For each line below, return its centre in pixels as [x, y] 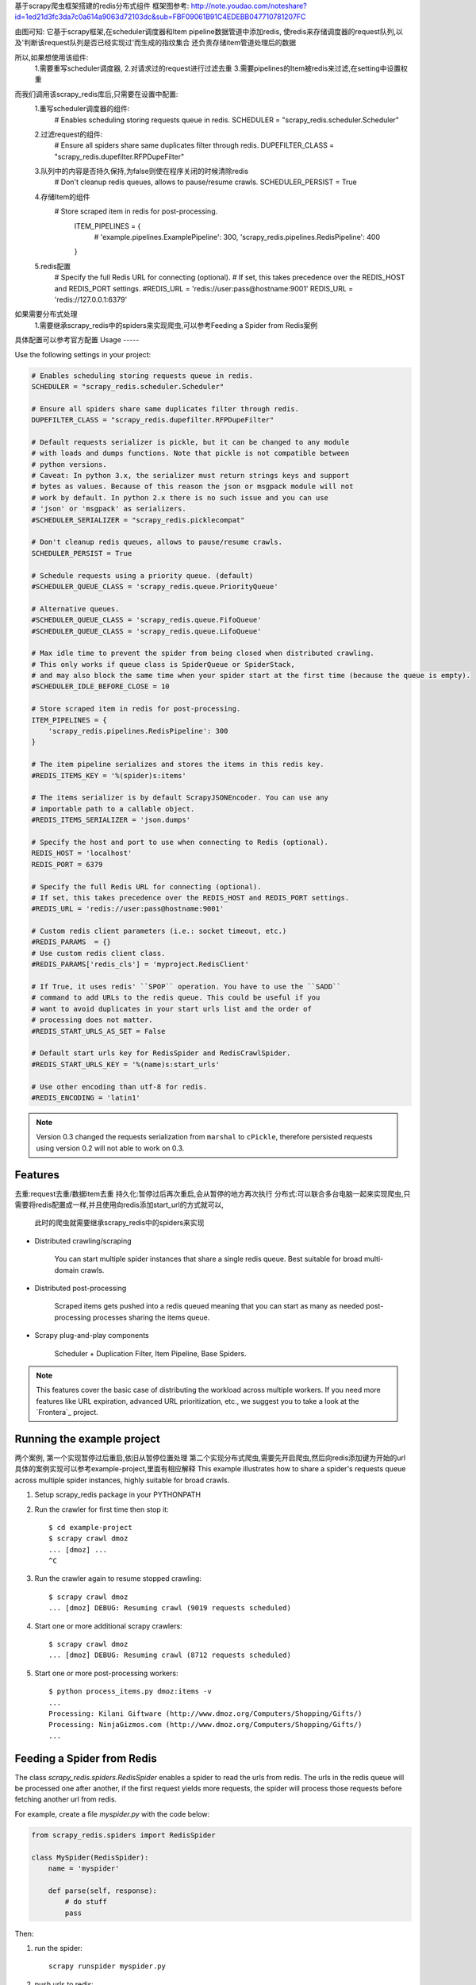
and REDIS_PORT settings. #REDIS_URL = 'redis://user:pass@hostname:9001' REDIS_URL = [204, 288]
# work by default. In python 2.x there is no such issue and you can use [180, 497]
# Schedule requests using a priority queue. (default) [142, 575]
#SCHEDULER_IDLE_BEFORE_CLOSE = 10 [100, 686]
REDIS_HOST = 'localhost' [82, 853]
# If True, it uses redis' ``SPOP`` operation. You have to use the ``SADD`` [186, 987]
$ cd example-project [90, 1527]
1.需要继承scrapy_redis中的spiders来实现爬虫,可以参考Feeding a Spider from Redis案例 [176, 325]
